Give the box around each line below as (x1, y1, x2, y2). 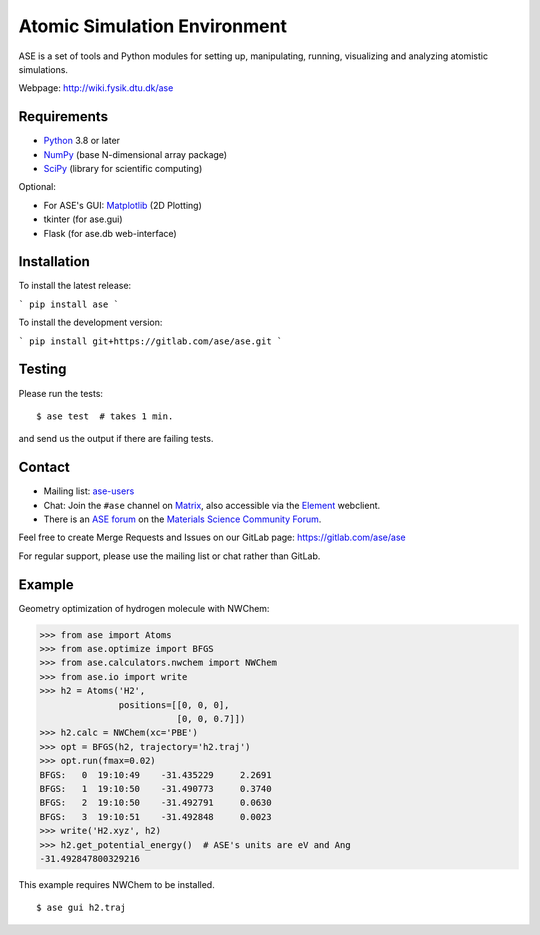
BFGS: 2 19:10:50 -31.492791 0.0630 (39, 797, 272, 809)
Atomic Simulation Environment (18, 15, 287, 37)
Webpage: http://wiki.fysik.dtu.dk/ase (18, 82, 174, 94)
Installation (18, 253, 90, 270)
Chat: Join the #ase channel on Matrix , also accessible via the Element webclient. (43, 499, 381, 511)
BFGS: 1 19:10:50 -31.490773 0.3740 (39, 783, 272, 794)
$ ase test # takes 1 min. (36, 410, 174, 422)
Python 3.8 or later (43, 135, 120, 147)
